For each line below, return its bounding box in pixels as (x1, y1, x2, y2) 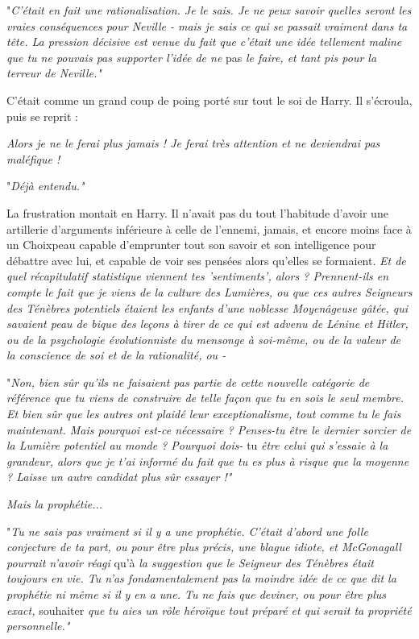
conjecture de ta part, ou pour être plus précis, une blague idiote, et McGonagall (6, 538, 401, 555)
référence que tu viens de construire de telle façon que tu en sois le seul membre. (6, 389, 404, 406)
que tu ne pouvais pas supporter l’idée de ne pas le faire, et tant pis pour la (6, 48, 377, 65)
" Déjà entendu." (6, 177, 85, 194)
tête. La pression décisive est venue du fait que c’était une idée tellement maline (6, 33, 402, 50)
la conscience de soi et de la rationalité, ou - (6, 346, 226, 363)
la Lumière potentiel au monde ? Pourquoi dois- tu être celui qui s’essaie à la (6, 437, 388, 454)
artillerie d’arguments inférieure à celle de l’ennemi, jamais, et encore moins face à (6, 220, 412, 237)
